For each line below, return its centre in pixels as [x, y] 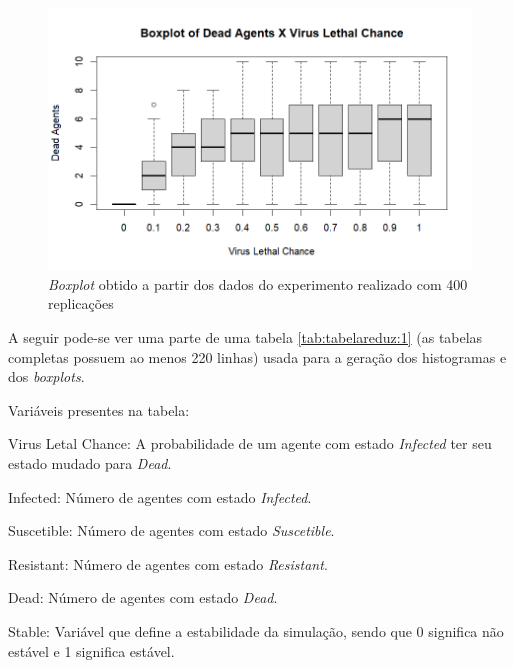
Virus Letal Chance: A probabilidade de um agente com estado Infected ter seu [250, 443]
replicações [81, 303]
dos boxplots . [46, 376]
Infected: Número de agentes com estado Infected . [160, 496]
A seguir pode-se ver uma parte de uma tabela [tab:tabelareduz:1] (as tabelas [245, 337]
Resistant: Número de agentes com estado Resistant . [168, 563]
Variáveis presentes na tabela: [99, 409]
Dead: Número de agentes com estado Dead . [143, 597]
